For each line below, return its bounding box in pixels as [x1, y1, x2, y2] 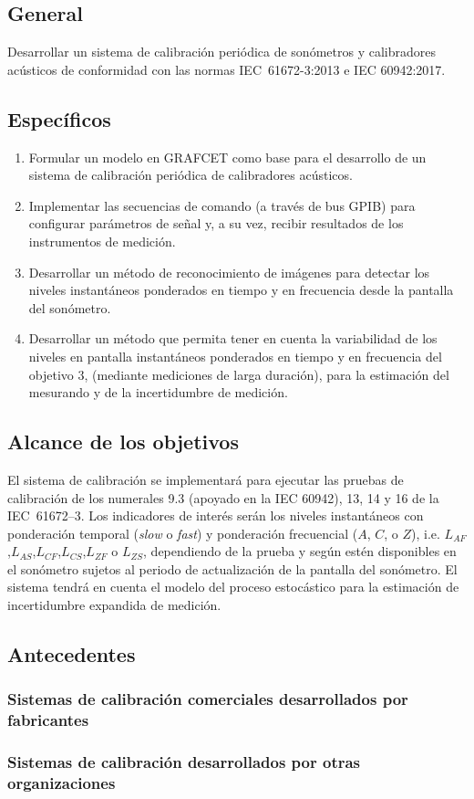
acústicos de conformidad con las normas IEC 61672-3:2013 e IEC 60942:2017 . [7, 59, 446, 79]
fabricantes [7, 709, 89, 731]
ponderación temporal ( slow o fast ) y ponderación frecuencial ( [7, 523, 358, 542]
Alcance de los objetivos [7, 427, 239, 456]
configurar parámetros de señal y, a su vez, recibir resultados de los [28, 214, 404, 233]
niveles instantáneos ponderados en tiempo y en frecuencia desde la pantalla [28, 280, 454, 300]
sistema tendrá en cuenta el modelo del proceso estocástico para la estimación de [7, 577, 459, 596]
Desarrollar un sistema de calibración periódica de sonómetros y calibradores [7, 42, 436, 61]
